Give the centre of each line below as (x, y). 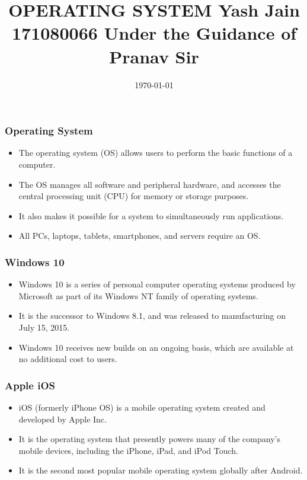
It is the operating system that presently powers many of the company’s (149, 439)
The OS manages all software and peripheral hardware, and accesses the (150, 184)
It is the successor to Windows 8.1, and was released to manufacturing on (152, 316)
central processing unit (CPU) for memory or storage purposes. (134, 196)
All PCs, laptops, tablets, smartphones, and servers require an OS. (140, 236)
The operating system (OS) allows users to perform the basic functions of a (156, 153)
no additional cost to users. (68, 359)
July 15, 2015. (44, 327)
